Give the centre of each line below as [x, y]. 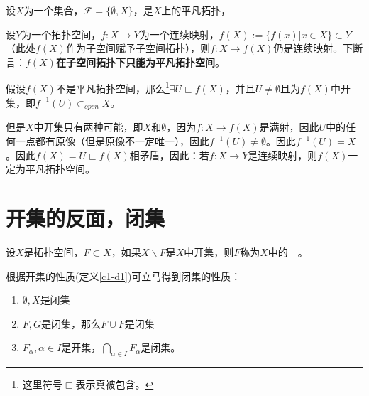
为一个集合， [54, 10]
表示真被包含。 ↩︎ [115, 384]
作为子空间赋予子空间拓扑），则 [138, 48]
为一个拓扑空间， [61, 34]
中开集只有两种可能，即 [88, 127]
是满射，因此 [289, 127]
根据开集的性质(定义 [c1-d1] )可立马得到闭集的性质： [123, 275]
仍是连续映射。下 [313, 48]
